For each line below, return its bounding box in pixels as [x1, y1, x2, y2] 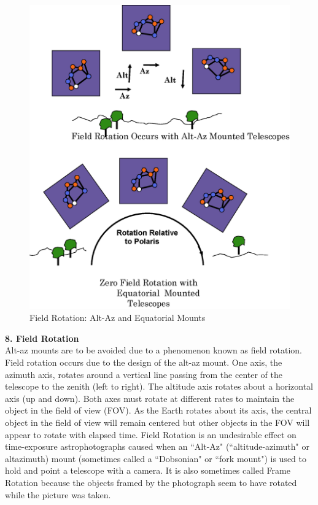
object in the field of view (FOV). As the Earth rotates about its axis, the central [5, 404, 312, 417]
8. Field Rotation [5, 331, 79, 344]
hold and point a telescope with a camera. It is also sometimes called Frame [5, 464, 290, 477]
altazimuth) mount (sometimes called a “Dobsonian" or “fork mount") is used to [5, 452, 306, 465]
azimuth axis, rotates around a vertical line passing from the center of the [5, 368, 282, 380]
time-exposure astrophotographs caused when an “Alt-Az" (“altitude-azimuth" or [5, 440, 309, 453]
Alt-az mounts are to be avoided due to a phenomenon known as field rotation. [5, 344, 303, 357]
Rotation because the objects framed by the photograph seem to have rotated [5, 476, 297, 488]
